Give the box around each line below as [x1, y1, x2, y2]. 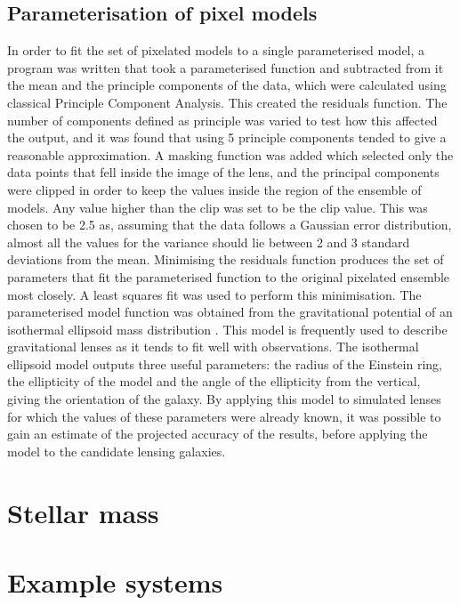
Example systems [7, 564, 223, 601]
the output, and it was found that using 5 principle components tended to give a [7, 128, 447, 147]
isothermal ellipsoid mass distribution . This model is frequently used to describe [7, 319, 448, 338]
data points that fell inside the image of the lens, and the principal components [7, 163, 440, 181]
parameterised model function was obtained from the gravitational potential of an [7, 302, 453, 321]
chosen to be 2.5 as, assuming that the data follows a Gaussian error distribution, [7, 215, 452, 234]
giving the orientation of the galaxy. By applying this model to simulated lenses [7, 390, 441, 408]
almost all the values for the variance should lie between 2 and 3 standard [7, 232, 410, 251]
